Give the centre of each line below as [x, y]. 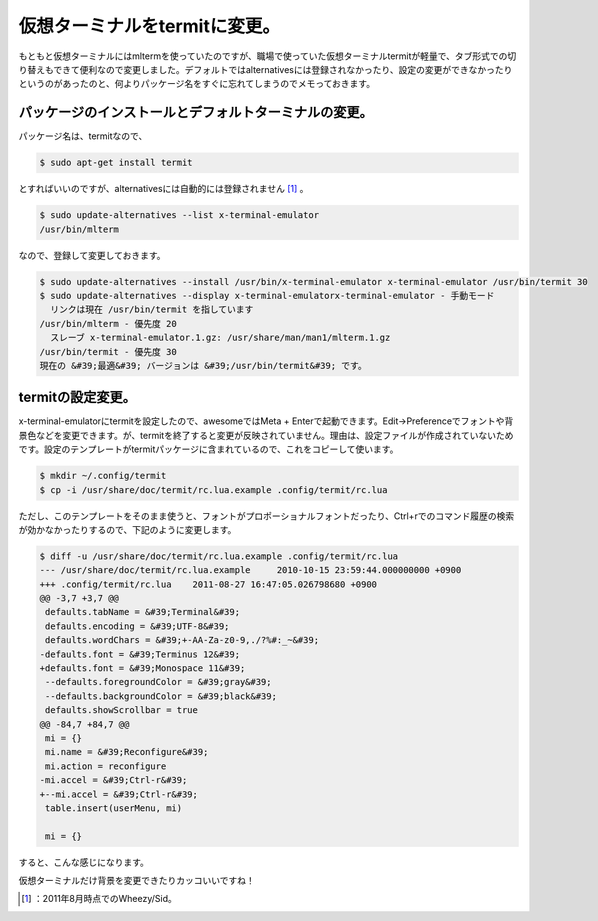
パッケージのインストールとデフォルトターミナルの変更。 [196, 112]
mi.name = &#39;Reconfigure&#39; [127, 752]
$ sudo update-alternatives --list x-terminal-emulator [179, 215]
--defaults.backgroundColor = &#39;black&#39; [161, 696]
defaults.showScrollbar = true [122, 710]
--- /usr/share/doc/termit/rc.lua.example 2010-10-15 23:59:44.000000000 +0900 [250, 570]
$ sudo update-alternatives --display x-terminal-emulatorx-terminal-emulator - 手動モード [267, 295]
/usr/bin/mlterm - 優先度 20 [108, 323]
